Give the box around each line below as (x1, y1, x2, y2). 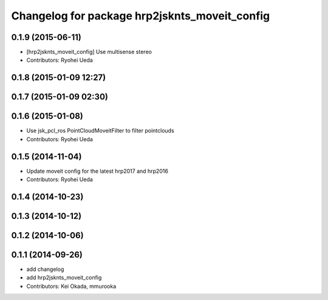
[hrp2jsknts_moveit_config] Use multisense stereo (26, 48, 152, 56)
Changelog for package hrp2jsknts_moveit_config (11, 9, 270, 22)
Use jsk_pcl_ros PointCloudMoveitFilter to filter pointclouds (26, 127, 174, 135)
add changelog (26, 265, 64, 273)
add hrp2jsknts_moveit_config (26, 274, 102, 281)
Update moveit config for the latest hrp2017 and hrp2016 (26, 167, 168, 175)
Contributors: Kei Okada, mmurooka (26, 282, 117, 290)
